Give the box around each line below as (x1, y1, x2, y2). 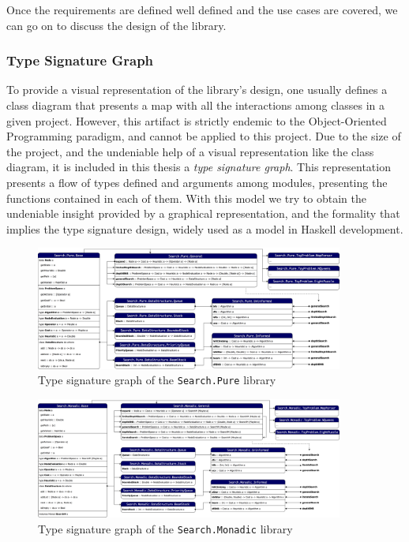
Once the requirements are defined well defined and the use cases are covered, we (6, 2, 398, 17)
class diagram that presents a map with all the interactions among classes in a (6, 97, 385, 113)
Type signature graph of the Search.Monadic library (38, 520, 293, 536)
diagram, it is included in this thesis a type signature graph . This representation (6, 159, 391, 175)
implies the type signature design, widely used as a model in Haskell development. (6, 220, 403, 237)
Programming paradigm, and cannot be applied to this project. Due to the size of (6, 128, 401, 144)
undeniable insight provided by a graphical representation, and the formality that (6, 205, 400, 222)
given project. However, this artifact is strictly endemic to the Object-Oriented (6, 112, 387, 129)
